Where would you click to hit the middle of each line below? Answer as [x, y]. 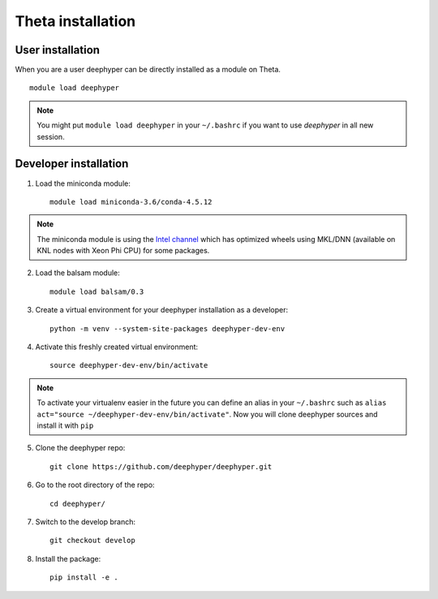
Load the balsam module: [78, 273]
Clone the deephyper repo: [80, 448]
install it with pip [65, 425]
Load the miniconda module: [83, 183]
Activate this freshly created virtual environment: [117, 347]
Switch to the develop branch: [86, 521]
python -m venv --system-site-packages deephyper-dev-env [167, 328]
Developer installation [72, 164]
